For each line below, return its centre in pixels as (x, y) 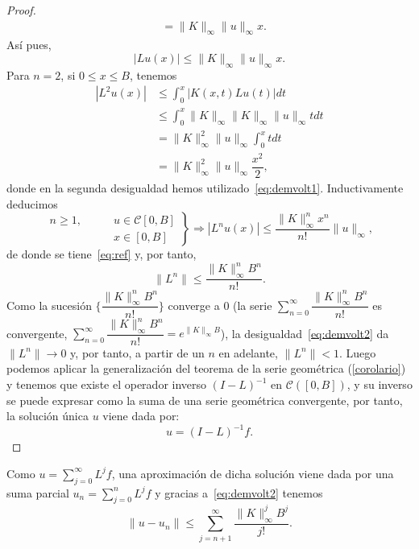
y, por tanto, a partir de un (137, 352)
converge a (194, 305)
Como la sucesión (49, 305)
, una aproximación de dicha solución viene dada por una (253, 473)
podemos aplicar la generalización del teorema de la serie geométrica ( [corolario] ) (206, 368)
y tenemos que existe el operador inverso (107, 384)
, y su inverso (380, 384)
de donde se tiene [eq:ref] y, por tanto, (102, 254)
